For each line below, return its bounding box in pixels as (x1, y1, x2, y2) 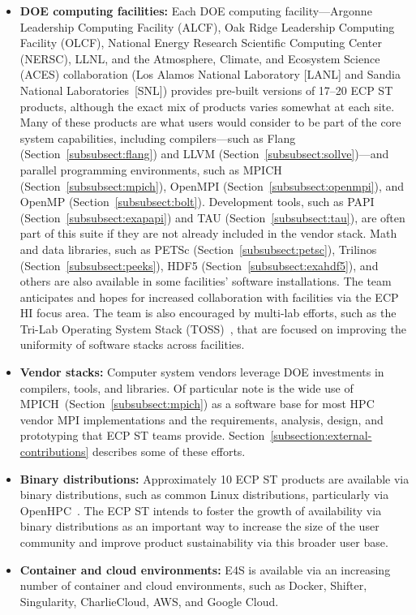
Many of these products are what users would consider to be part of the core (19, 114, 401, 131)
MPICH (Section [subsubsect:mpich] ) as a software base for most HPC (19, 395, 375, 412)
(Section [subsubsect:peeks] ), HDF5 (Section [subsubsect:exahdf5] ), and (19, 256, 379, 273)
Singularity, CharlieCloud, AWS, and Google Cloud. (19, 592, 279, 609)
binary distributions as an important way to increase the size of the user (19, 518, 380, 535)
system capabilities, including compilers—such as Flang (19, 129, 296, 146)
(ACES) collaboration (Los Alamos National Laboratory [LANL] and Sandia (19, 66, 401, 83)
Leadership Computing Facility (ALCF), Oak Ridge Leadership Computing (19, 18, 395, 35)
